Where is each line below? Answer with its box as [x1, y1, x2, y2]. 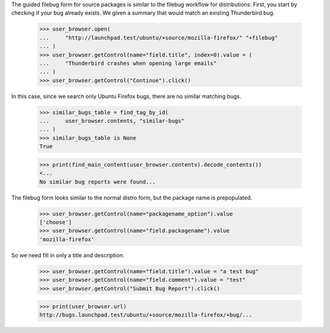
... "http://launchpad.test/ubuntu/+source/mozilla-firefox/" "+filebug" [39, 34, 278, 41]
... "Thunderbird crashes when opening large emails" [39, 60, 217, 66]
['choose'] [39, 218, 72, 226]
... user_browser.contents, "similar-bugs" [39, 118, 185, 124]
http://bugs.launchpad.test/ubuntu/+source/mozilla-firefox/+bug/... [39, 312, 252, 318]
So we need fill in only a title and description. [11, 251, 125, 259]
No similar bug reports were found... [39, 178, 156, 185]
